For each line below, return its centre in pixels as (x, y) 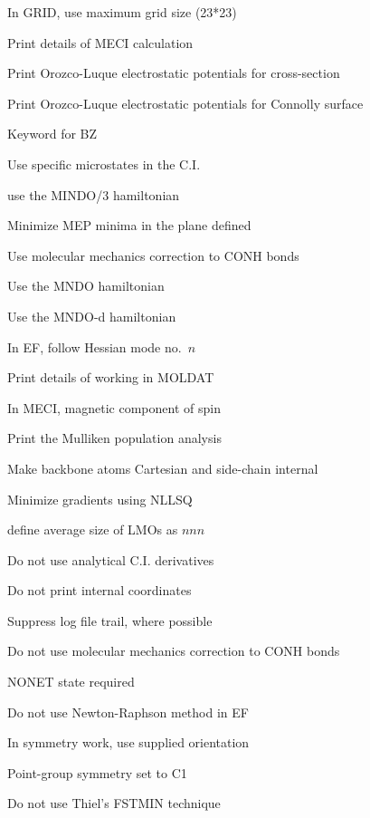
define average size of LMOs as (93, 529)
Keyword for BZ (52, 134)
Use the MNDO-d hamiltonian (92, 316)
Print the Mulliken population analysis (114, 438)
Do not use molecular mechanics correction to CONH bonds (174, 651)
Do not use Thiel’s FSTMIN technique (114, 803)
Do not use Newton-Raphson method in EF (128, 712)
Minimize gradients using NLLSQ (100, 499)
